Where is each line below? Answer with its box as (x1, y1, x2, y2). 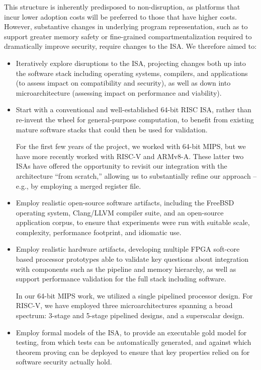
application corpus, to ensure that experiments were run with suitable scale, (16, 217, 250, 228)
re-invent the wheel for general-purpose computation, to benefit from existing (16, 114, 254, 124)
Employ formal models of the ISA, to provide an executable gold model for (16, 327, 247, 337)
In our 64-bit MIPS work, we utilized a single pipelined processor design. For (16, 290, 253, 301)
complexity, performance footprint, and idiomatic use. (16, 227, 182, 237)
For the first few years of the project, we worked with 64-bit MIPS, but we (16, 141, 246, 152)
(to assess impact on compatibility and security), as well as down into (16, 78, 231, 88)
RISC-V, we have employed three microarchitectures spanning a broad (16, 300, 233, 311)
